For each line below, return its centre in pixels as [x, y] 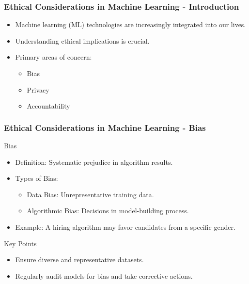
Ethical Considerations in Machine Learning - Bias [105, 127]
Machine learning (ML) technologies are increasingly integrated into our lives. [131, 24]
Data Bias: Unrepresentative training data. [90, 194]
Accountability [48, 106]
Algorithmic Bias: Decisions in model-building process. [108, 211]
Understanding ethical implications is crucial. [82, 40]
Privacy [38, 89]
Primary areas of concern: [54, 57]
